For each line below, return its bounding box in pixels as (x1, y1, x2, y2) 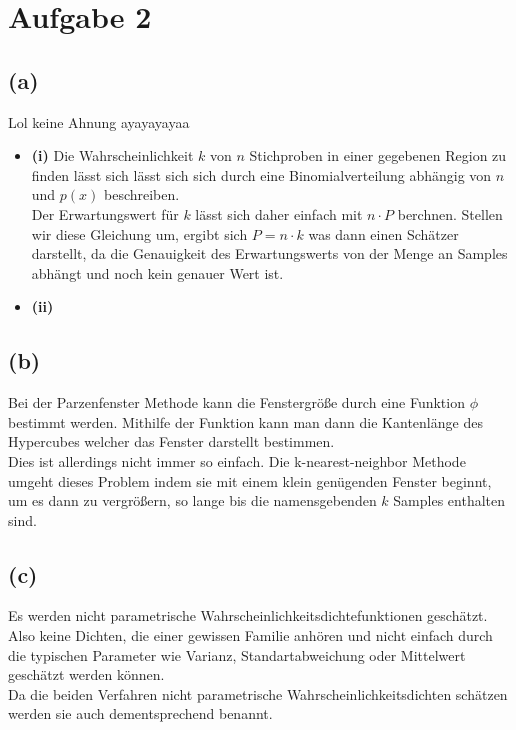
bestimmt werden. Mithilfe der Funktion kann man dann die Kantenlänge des (8, 411, 483, 432)
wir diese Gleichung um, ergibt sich (31, 223, 248, 244)
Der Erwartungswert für (31, 203, 179, 224)
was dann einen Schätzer (308, 223, 459, 244)
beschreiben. (104, 184, 180, 205)
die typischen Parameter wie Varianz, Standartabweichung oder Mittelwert (8, 644, 466, 665)
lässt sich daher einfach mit (195, 203, 363, 224)
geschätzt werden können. (8, 664, 165, 685)
